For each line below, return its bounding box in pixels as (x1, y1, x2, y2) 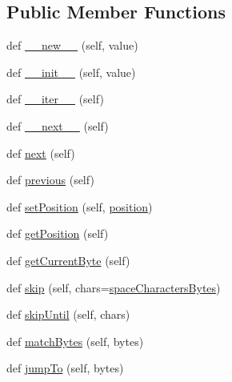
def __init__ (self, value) (6, 63, 136, 80)
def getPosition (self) (6, 225, 109, 242)
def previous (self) (6, 171, 94, 188)
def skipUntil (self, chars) (6, 306, 130, 323)
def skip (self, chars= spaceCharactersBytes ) (6, 279, 221, 296)
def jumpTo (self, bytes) (6, 360, 124, 376)
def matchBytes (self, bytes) (6, 332, 144, 349)
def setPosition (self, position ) (6, 198, 153, 215)
